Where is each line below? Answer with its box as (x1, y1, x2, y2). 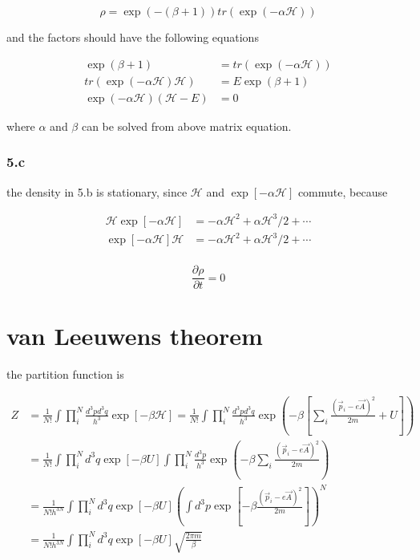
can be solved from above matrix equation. (81, 117, 292, 134)
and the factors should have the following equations (6, 29, 259, 45)
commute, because (297, 183, 388, 200)
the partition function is (6, 366, 124, 383)
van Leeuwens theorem (6, 319, 263, 352)
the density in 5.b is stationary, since (6, 183, 188, 200)
